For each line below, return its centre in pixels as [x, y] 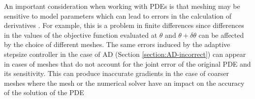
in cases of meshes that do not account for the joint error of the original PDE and [127, 63]
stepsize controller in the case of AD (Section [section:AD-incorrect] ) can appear [125, 54]
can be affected [221, 35]
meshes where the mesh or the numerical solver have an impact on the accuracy [124, 83]
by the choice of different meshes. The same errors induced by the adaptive [117, 44]
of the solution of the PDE [44, 92]
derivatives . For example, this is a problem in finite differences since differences [124, 25]
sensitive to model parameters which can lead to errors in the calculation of [118, 15]
